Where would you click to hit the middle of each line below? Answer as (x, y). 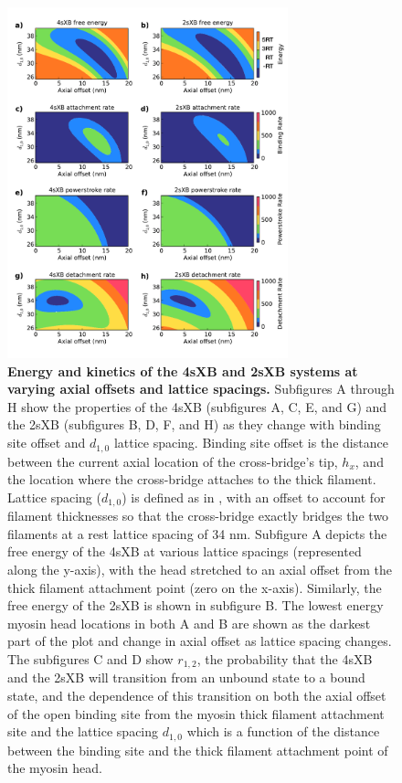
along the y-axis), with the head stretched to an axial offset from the (200, 569)
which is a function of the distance (283, 731)
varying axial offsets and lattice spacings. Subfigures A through (201, 389)
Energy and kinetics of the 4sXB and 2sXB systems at (183, 370)
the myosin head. (55, 768)
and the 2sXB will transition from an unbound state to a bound (186, 677)
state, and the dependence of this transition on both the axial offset (197, 695)
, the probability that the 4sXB (285, 658)
